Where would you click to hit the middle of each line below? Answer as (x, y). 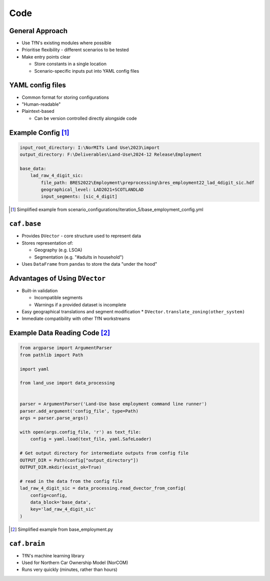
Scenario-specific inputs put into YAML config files (87, 71)
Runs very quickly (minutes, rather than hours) (69, 569)
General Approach (38, 31)
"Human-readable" (41, 104)
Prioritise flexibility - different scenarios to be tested (75, 50)
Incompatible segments (58, 298)
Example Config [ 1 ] (39, 133)
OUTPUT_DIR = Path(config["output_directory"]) (79, 460)
